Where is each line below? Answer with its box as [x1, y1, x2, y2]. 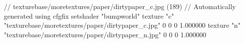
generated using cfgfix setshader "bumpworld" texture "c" [4, 11, 174, 21]
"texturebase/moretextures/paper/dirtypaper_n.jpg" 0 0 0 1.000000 [4, 29, 206, 39]
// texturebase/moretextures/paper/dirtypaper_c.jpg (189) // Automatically [4, 1, 236, 11]
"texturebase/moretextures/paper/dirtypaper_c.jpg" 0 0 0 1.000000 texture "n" [4, 20, 241, 30]
